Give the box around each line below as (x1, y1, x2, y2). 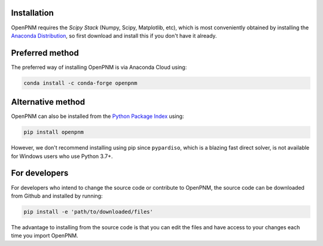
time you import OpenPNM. (11, 232, 79, 239)
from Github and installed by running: (11, 192, 103, 199)
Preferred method (11, 48, 79, 58)
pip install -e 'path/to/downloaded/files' (23, 208, 154, 215)
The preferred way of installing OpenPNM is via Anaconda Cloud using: (11, 63, 187, 71)
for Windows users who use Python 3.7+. (11, 153, 113, 160)
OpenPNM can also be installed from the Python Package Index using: (11, 113, 184, 120)
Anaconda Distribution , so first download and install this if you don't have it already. (11, 32, 217, 39)
